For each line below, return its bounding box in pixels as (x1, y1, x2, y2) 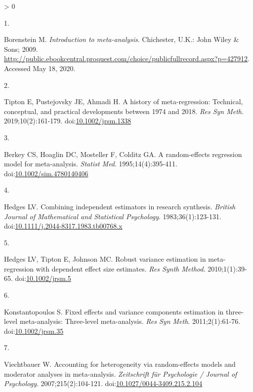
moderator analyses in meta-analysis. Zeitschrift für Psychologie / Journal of (4, 368, 237, 379)
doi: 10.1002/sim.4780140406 (4, 168, 88, 178)
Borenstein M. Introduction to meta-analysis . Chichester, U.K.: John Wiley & (4, 34, 239, 44)
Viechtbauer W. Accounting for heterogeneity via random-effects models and (4, 359, 236, 369)
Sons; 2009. (4, 43, 38, 54)
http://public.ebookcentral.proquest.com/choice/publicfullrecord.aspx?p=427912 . (4, 53, 250, 64)
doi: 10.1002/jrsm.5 (15, 273, 71, 283)
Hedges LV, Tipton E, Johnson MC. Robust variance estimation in (4, 254, 206, 264)
